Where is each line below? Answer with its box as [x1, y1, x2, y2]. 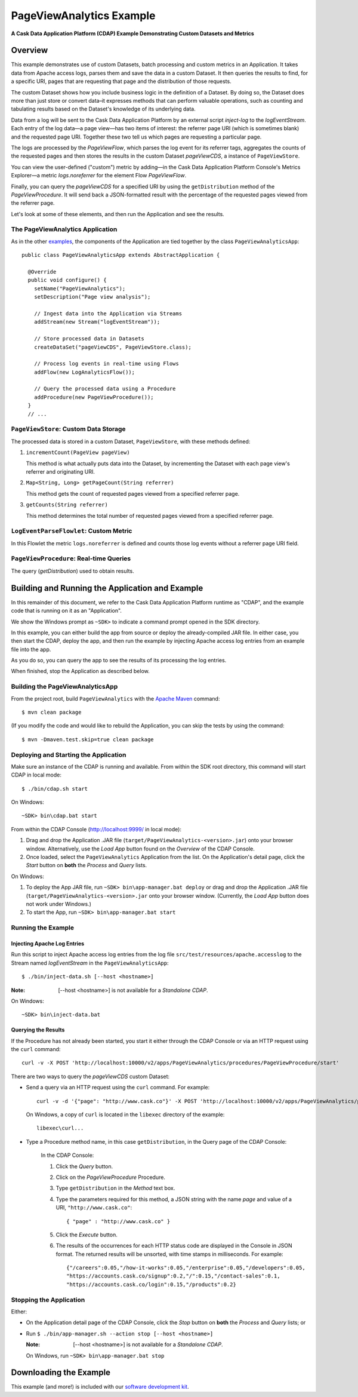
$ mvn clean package [21, 708, 82, 716]
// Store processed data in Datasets [33, 335, 144, 342]
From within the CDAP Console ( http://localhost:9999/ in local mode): [11, 825, 182, 833]
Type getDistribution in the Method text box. [55, 1184, 175, 1192]
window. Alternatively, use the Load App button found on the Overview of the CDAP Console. [26, 845, 255, 852]
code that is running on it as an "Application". [11, 607, 122, 615]
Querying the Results [11, 1026, 65, 1033]
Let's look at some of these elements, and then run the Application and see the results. [11, 210, 225, 217]
